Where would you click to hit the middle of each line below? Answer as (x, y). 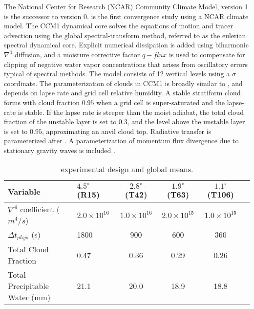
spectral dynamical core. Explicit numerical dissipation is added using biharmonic (126, 45)
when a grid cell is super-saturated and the (161, 102)
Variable (24, 191)
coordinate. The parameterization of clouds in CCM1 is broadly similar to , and (123, 83)
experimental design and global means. (127, 169)
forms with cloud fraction (42, 102)
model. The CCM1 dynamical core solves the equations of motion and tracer (118, 26)
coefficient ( (40, 209)
